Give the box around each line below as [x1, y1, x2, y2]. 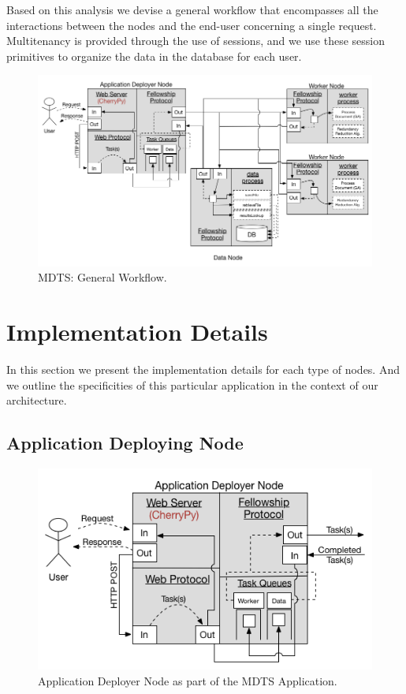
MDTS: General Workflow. [38, 269, 167, 285]
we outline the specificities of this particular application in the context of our [6, 376, 378, 393]
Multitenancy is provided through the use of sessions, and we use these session [6, 32, 386, 49]
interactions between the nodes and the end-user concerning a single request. [6, 17, 377, 33]
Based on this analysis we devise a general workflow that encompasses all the [6, 2, 378, 17]
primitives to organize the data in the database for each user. [6, 47, 302, 64]
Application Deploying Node [6, 431, 244, 455]
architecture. [6, 392, 67, 409]
